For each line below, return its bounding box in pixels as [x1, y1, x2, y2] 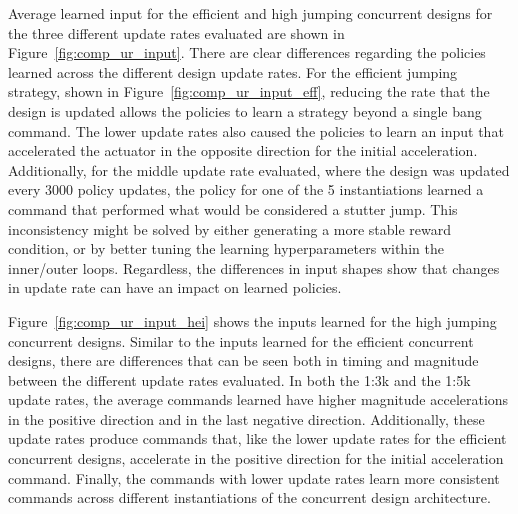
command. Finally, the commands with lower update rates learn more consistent [8, 467, 500, 488]
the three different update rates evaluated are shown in [8, 22, 345, 43]
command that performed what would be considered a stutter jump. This [8, 198, 458, 219]
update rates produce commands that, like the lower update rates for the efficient [8, 428, 507, 449]
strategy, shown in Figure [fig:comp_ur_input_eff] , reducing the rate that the [8, 81, 490, 102]
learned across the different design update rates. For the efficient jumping [8, 61, 458, 82]
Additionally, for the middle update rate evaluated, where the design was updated [8, 159, 510, 180]
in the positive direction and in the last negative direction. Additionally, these [8, 408, 485, 429]
